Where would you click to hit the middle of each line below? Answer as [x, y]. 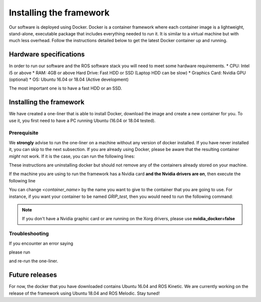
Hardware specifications [47, 54]
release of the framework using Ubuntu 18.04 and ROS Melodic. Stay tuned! [84, 293]
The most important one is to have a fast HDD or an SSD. [65, 88]
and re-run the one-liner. [33, 261]
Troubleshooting [29, 234]
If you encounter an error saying [41, 243]
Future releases [33, 275]
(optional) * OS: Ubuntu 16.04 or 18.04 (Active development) [69, 79]
